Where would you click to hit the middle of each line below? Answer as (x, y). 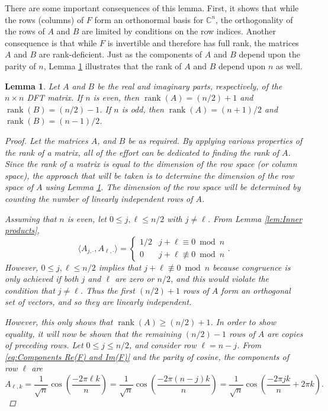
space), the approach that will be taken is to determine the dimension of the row (149, 175)
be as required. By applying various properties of (215, 140)
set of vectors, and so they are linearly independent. (98, 302)
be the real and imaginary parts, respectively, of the (190, 86)
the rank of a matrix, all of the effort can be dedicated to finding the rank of (142, 152)
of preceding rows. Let (44, 345)
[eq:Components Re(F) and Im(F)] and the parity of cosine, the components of (147, 356)
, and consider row (163, 345)
